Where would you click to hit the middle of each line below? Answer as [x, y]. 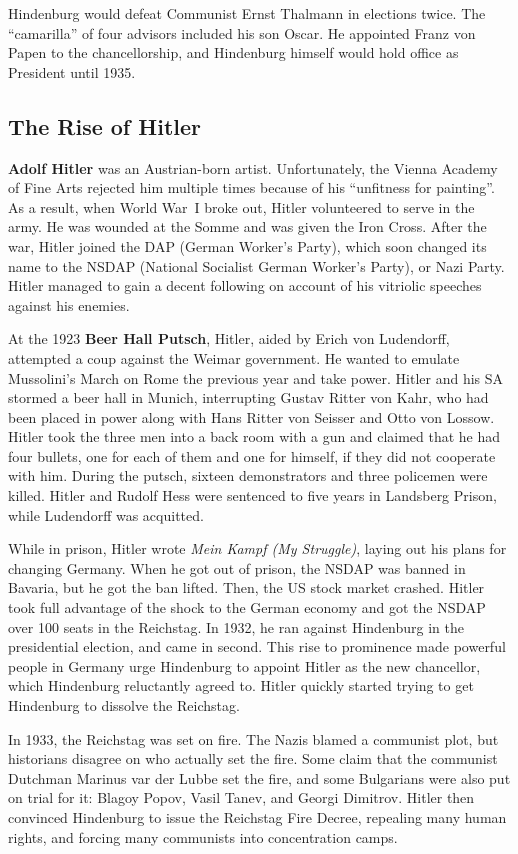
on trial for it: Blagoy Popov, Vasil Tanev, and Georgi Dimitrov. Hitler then [241, 797]
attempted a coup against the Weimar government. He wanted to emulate [234, 357]
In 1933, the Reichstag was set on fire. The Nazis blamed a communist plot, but [253, 738]
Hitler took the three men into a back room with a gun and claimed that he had [254, 436]
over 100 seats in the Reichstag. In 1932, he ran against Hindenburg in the [236, 626]
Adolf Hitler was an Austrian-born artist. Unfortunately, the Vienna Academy [253, 167]
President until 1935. [72, 71]
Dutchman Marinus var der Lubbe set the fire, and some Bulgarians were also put [259, 777]
